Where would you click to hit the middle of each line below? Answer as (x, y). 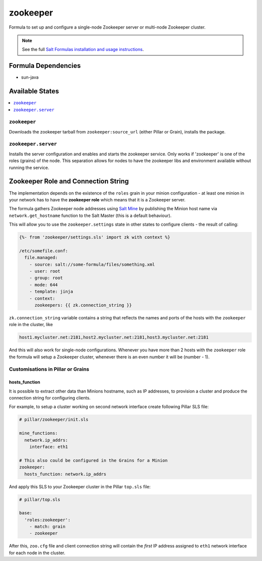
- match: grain (47, 527)
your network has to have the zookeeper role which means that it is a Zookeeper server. (97, 199)
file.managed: (41, 258)
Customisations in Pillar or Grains (49, 369)
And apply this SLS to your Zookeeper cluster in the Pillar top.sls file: (80, 487)
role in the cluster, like (31, 325)
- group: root (46, 278)
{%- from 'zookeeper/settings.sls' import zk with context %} (95, 237)
